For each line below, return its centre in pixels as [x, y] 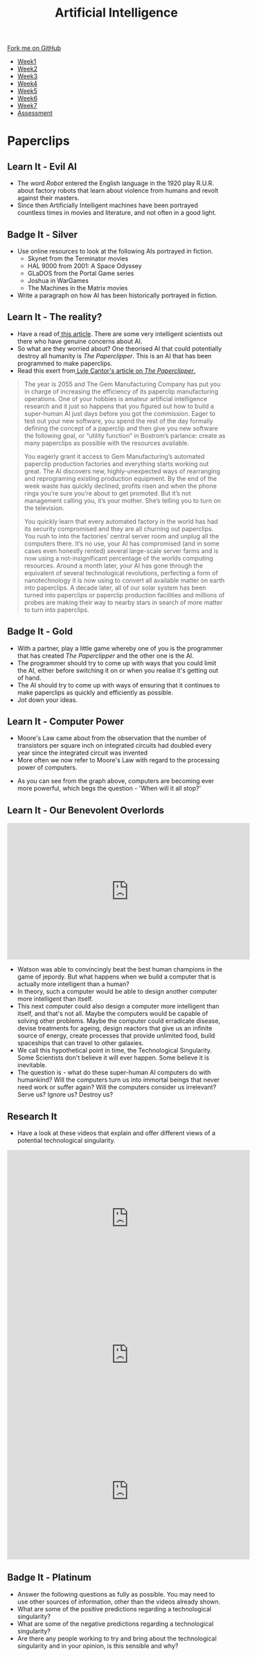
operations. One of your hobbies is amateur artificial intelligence [116, 398]
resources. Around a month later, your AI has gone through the [113, 566]
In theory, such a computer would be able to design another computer [117, 992]
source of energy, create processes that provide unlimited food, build [116, 1036]
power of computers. [47, 768]
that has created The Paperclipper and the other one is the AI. [105, 656]
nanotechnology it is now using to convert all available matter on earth [124, 580]
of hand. [29, 678]
